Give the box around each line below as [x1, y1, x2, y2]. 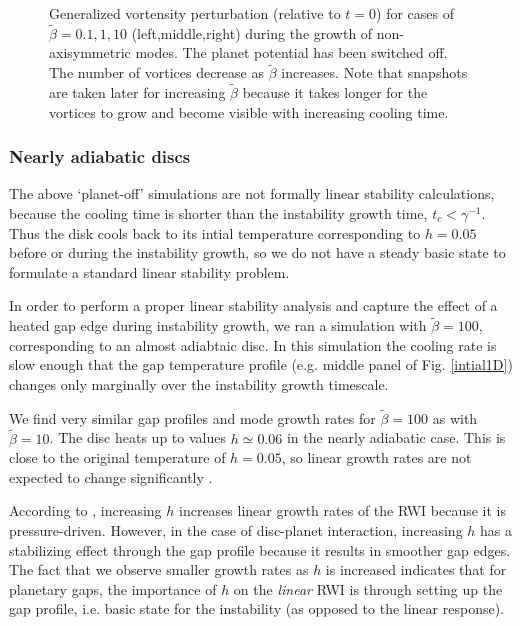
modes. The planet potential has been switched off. [135, 42, 448, 63]
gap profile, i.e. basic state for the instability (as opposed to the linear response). [9, 598, 504, 619]
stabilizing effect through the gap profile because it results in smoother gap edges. [9, 539, 511, 560]
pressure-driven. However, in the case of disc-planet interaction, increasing [9, 520, 463, 540]
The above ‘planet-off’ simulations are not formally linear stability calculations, [9, 183, 495, 204]
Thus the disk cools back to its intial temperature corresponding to [9, 222, 421, 243]
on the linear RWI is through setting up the [233, 578, 503, 599]
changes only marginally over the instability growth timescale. [9, 374, 389, 394]
